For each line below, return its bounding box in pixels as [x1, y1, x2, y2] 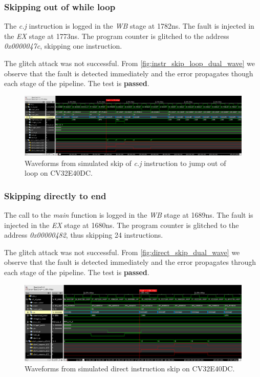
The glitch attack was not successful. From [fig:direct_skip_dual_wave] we [4, 246, 240, 257]
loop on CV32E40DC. [25, 167, 93, 178]
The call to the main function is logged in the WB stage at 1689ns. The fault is [4, 209, 253, 220]
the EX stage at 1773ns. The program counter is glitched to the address [4, 30, 229, 41]
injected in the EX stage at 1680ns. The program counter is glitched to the [4, 219, 239, 230]
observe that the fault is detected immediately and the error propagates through [4, 257, 256, 267]
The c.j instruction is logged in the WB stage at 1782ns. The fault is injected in [4, 20, 254, 31]
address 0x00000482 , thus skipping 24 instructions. [4, 229, 163, 240]
